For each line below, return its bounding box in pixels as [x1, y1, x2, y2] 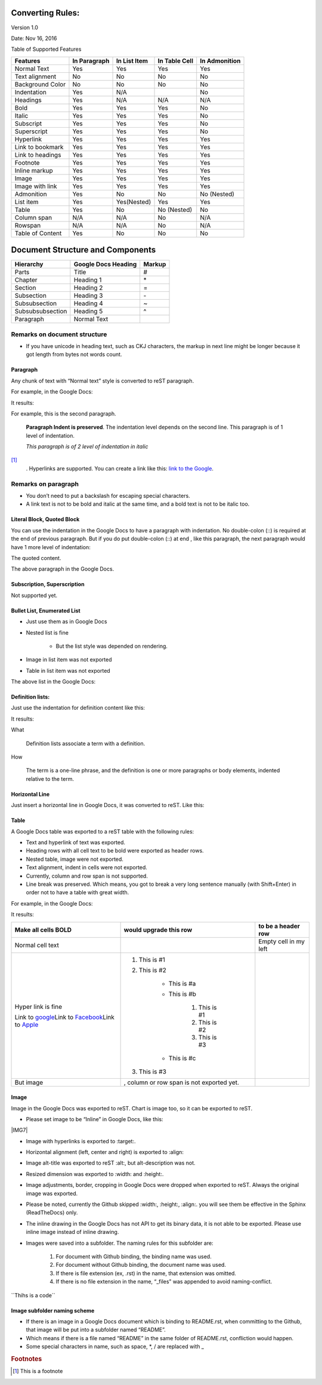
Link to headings [14, 150, 61, 159]
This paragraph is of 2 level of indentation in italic [26, 443, 148, 450]
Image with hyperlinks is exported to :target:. [26, 1137, 136, 1144]
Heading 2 [73, 284, 103, 292]
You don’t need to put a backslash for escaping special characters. [26, 493, 190, 499]
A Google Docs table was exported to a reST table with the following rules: [11, 827, 194, 835]
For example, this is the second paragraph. [11, 410, 116, 417]
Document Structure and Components [11, 245, 156, 255]
